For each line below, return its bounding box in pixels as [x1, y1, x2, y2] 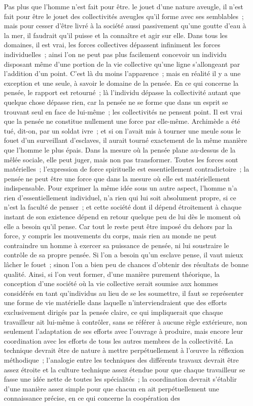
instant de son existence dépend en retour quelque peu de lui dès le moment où [4, 212, 241, 222]
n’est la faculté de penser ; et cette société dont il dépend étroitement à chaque [4, 202, 242, 212]
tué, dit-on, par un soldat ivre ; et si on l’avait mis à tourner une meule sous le [4, 125, 241, 135]
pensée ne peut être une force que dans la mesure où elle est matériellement [4, 173, 230, 183]
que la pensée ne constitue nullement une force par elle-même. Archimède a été [4, 116, 240, 126]
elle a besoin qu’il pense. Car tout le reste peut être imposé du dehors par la [4, 221, 232, 231]
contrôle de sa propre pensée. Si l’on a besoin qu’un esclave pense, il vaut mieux [4, 250, 243, 260]
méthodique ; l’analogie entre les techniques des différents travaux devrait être [4, 354, 239, 365]
